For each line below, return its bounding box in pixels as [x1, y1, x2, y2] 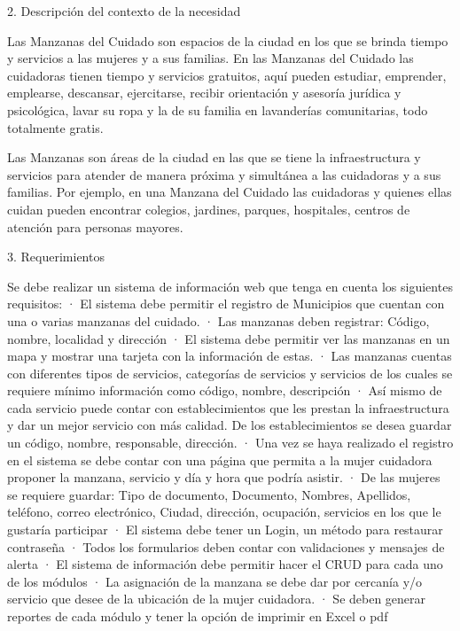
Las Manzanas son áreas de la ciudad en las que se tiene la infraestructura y [7, 148, 421, 167]
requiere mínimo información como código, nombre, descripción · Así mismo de [7, 381, 442, 400]
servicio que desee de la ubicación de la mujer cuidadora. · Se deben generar [7, 589, 426, 608]
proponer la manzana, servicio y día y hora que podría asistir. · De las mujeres [7, 468, 441, 487]
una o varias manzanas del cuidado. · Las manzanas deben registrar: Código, [7, 311, 430, 330]
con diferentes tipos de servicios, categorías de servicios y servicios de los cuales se [7, 363, 453, 382]
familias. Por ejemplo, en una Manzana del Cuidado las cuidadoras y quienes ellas [7, 183, 452, 201]
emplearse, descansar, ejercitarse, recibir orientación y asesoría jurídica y [7, 83, 402, 102]
